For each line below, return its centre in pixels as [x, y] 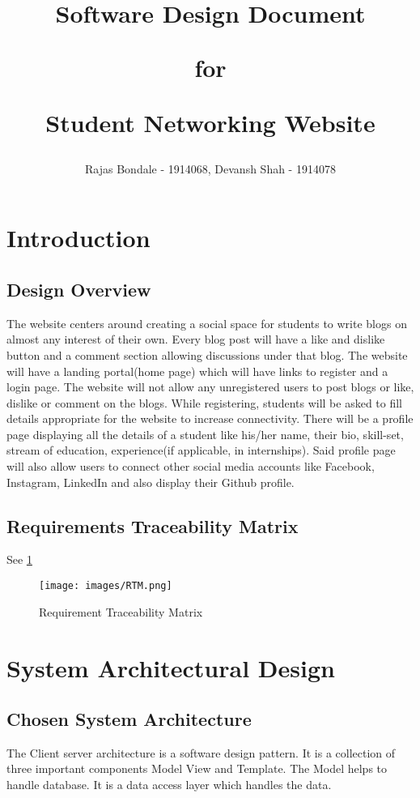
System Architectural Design [171, 667]
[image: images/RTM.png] [106, 586]
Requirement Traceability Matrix [121, 611]
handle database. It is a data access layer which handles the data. [169, 785]
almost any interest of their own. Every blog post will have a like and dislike [196, 339]
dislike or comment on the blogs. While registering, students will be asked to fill [205, 402]
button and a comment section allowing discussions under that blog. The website [207, 354]
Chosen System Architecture [129, 719]
